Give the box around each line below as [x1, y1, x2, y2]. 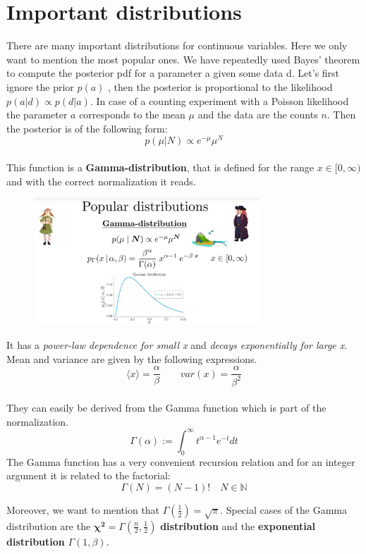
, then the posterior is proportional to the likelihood [108, 79, 333, 94]
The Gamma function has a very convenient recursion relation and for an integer [6, 454, 355, 469]
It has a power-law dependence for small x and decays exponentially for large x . [6, 338, 348, 352]
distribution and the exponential [160, 518, 316, 533]
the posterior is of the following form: [6, 121, 168, 135]
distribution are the [6, 518, 91, 533]
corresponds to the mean [79, 107, 185, 122]
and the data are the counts [197, 107, 318, 122]
